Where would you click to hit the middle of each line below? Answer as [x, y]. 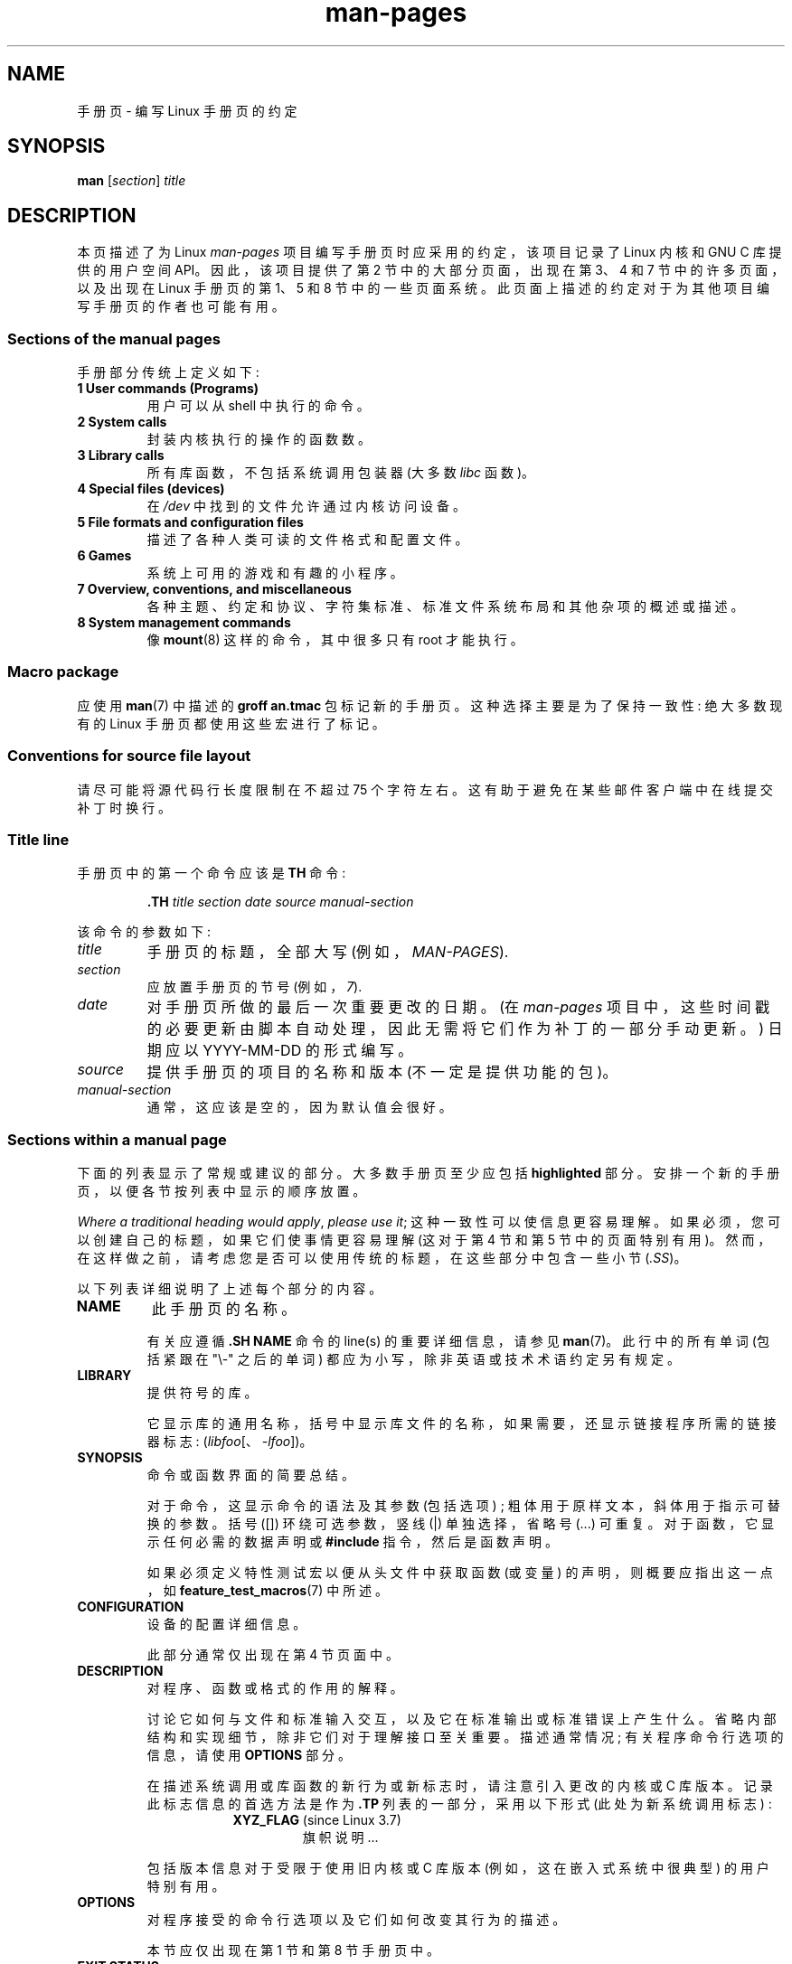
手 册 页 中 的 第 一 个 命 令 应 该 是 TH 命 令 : [212, 873]
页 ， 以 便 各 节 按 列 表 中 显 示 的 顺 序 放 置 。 [222, 1191]
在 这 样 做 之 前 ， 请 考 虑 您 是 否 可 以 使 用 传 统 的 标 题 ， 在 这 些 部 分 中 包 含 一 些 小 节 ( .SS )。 [382, 1258]
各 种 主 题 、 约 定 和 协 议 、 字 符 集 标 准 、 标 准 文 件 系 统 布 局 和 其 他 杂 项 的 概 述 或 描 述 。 [445, 606]
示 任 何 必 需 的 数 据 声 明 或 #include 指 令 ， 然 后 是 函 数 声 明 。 [352, 1542]
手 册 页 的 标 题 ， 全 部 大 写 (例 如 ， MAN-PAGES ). [328, 952]
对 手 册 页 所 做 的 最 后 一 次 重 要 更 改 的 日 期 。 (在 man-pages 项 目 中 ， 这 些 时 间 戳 [458, 1007]
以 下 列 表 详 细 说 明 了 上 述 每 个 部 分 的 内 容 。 [230, 1289]
